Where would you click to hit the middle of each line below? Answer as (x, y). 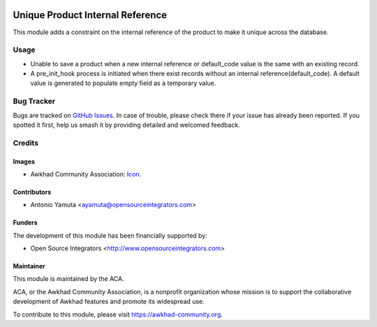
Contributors (32, 192)
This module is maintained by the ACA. (69, 279)
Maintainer (29, 266)
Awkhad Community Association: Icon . (86, 174)
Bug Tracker (34, 101)
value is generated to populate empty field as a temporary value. (123, 83)
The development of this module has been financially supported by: (110, 235)
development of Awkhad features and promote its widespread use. (109, 302)
